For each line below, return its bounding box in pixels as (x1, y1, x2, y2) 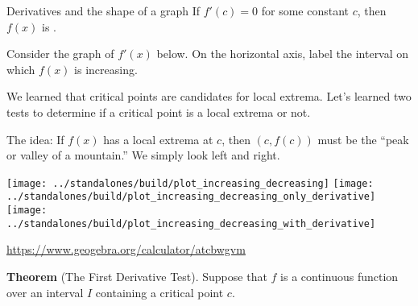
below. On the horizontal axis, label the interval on (156, 45, 409, 62)
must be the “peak (317, 130, 409, 147)
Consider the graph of (6, 45, 114, 62)
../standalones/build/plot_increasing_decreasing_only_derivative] (6, 191, 376, 203)
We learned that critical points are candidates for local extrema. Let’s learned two (6, 88, 412, 105)
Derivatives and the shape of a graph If (6, 2, 200, 19)
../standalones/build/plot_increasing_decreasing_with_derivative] (6, 217, 376, 229)
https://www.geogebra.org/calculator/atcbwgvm (6, 241, 246, 258)
